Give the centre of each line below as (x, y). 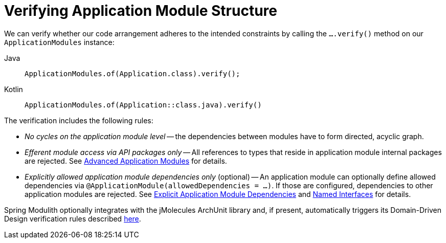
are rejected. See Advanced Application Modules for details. (126, 161)
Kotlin (14, 89)
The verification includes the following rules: (79, 120)
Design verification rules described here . (73, 218)
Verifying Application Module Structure (141, 11)
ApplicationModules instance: (59, 42)
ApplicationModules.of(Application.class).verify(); (132, 73)
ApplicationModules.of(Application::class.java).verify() (143, 105)
